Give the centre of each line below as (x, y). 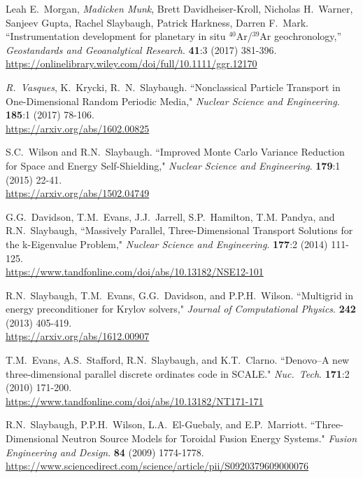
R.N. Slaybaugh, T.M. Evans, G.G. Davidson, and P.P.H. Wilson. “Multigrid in (180, 295)
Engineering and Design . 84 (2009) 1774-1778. (105, 452)
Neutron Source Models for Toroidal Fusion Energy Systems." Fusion (209, 438)
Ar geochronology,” (301, 36)
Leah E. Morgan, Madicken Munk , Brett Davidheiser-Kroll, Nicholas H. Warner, (179, 8)
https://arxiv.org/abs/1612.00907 (78, 336)
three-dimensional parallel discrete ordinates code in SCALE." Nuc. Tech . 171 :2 (178, 373)
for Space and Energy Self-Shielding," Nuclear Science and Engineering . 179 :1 (173, 165)
